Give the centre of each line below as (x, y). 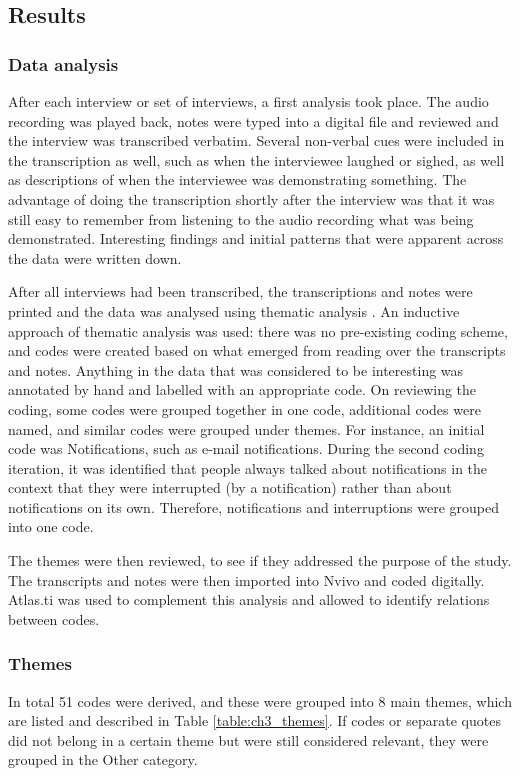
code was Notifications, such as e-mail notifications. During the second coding (246, 448)
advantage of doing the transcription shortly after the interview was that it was (251, 198)
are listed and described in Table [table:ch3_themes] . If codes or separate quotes (254, 720)
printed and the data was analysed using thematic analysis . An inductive (234, 310)
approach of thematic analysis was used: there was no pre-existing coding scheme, (258, 330)
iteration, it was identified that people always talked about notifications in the (248, 467)
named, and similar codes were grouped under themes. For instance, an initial (246, 428)
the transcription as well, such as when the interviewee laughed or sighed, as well (256, 159)
